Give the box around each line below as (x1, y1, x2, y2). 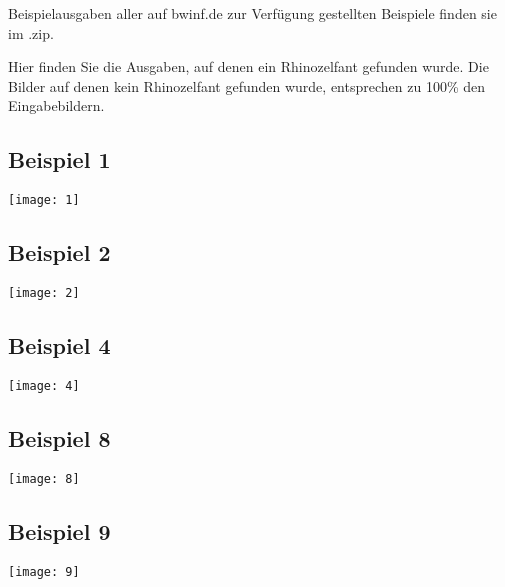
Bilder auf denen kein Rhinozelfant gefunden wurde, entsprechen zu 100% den (8, 75, 485, 96)
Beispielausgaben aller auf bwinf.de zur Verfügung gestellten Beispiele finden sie (8, 3, 497, 23)
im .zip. (8, 22, 54, 43)
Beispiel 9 (8, 515, 111, 546)
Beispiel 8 (8, 422, 111, 453)
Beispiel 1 (8, 144, 111, 175)
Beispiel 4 (8, 330, 111, 361)
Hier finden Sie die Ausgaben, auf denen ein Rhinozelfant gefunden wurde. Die (8, 56, 489, 77)
